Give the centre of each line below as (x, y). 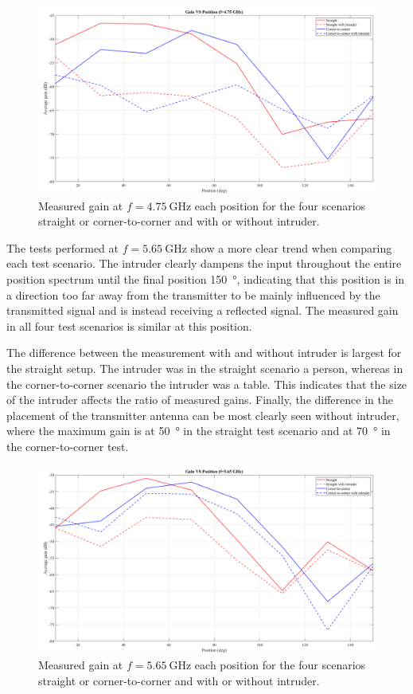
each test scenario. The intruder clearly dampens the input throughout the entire (204, 263)
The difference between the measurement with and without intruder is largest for (204, 353)
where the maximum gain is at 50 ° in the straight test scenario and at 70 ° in (199, 431)
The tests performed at (62, 247)
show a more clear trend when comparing (291, 247)
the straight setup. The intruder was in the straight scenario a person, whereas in (205, 368)
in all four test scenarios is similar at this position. (129, 325)
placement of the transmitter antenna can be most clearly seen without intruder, (203, 415)
